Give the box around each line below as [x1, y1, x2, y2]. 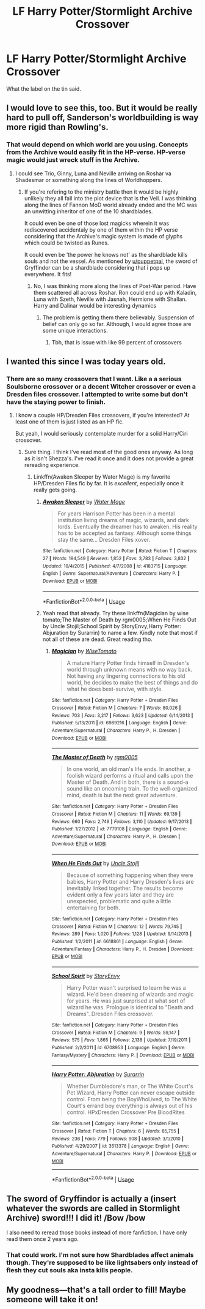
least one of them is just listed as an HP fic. [15, 418, 124, 425]
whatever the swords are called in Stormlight [6, 1203, 181, 1213]
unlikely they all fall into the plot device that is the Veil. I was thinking [24, 194, 197, 202]
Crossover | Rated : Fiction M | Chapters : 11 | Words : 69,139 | [51, 811, 181, 817]
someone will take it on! [6, 1294, 99, 1305]
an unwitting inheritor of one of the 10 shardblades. [24, 207, 153, 215]
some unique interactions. [42, 327, 108, 334]
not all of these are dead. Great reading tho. [42, 636, 153, 643]
